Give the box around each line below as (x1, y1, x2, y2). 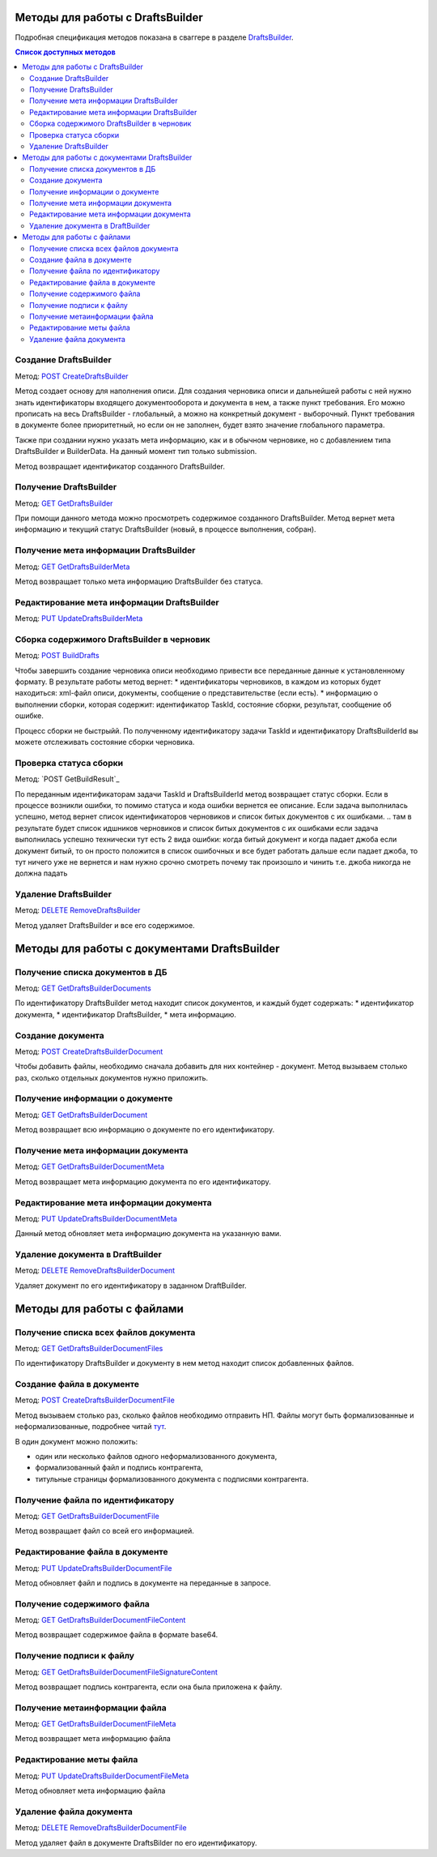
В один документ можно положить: (15, 1436, 138, 1446)
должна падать (15, 868, 68, 879)
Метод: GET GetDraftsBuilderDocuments (15, 983, 151, 993)
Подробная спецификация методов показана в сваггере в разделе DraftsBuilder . (15, 32, 295, 42)
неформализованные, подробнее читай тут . (15, 1422, 167, 1431)
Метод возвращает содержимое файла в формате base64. (15, 1630, 218, 1640)
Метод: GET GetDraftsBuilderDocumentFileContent (15, 1615, 186, 1625)
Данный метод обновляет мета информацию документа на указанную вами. (15, 1229, 282, 1239)
